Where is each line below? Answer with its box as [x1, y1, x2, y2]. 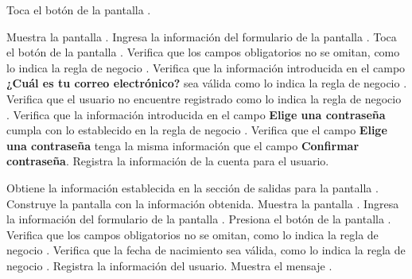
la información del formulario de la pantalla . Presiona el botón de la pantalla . [6, 211, 391, 227]
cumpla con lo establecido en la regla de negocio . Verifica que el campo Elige [6, 122, 387, 138]
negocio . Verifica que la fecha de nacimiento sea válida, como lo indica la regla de [6, 242, 406, 258]
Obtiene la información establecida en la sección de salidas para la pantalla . [6, 179, 379, 196]
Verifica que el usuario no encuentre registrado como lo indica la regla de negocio [6, 90, 402, 107]
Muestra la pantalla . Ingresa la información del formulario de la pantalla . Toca [6, 28, 397, 45]
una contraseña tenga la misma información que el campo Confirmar [6, 137, 360, 153]
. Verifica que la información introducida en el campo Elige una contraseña [6, 106, 386, 122]
